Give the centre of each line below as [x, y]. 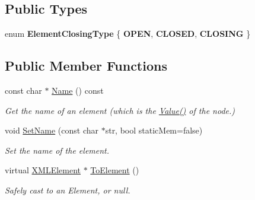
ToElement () [115, 170]
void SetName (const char [52, 130]
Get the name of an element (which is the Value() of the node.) [120, 110]
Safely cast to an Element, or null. [68, 190]
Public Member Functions [86, 66]
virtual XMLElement [43, 170]
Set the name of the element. [57, 150]
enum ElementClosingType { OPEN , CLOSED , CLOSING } [128, 34]
